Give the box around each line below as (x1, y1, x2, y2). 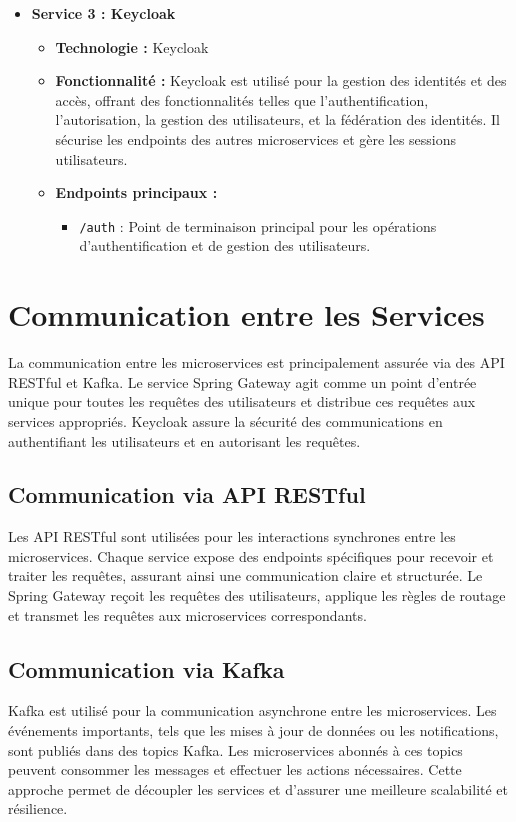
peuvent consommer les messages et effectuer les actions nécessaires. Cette (8, 759, 462, 780)
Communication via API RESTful (8, 479, 366, 510)
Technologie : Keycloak (55, 36, 209, 57)
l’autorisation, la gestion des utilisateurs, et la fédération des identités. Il (55, 109, 500, 130)
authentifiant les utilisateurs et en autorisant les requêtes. (8, 430, 361, 451)
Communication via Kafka (8, 653, 285, 684)
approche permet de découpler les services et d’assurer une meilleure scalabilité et (8, 778, 509, 799)
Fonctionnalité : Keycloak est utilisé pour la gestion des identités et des (55, 70, 507, 91)
